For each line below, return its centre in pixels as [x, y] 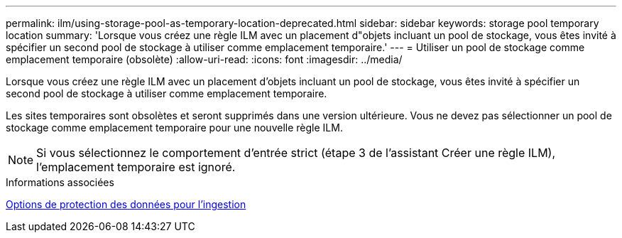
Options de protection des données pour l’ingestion [126, 204]
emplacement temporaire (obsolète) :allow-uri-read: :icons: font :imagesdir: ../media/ [204, 59]
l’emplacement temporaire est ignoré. [136, 167]
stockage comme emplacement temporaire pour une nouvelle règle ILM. [174, 128]
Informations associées [60, 182]
